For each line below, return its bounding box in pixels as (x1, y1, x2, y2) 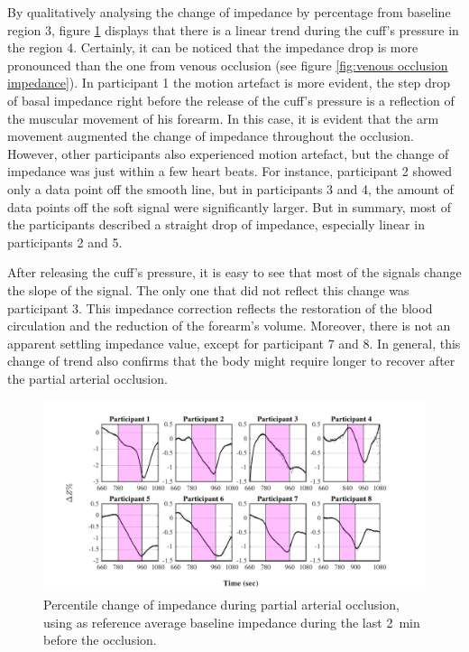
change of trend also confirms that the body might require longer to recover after (7, 351, 455, 370)
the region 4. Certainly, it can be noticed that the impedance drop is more (7, 38, 418, 57)
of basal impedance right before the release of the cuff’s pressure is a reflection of (7, 90, 455, 109)
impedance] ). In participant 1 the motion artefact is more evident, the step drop (7, 73, 451, 92)
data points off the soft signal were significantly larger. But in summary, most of (7, 197, 451, 216)
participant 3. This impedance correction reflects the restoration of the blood (7, 298, 433, 317)
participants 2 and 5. (7, 232, 123, 251)
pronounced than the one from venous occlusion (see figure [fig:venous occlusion (7, 55, 448, 74)
